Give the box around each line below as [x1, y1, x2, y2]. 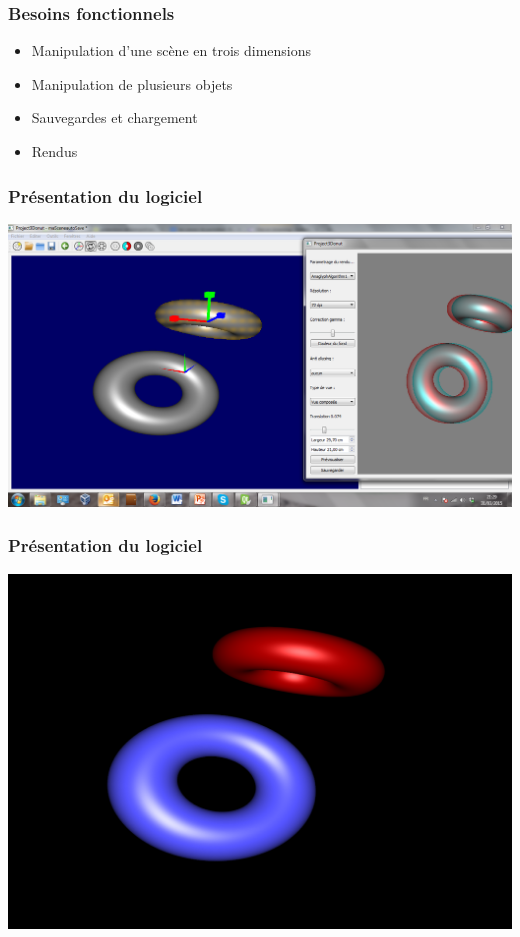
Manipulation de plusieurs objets [31, 73, 233, 94]
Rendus [31, 141, 78, 161]
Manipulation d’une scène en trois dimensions [31, 40, 311, 61]
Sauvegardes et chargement [31, 107, 198, 128]
